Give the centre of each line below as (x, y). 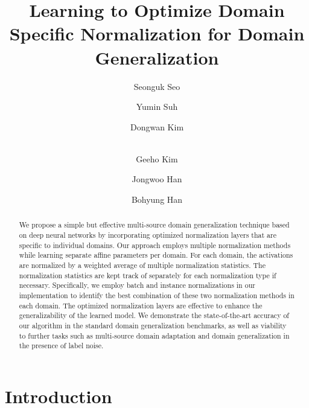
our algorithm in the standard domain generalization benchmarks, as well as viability (153, 326)
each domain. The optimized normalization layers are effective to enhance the (141, 305)
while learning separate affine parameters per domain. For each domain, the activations (156, 255)
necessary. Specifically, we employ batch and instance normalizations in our (137, 285)
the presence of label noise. (61, 346)
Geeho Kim (157, 158)
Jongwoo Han (157, 179)
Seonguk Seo (157, 86)
